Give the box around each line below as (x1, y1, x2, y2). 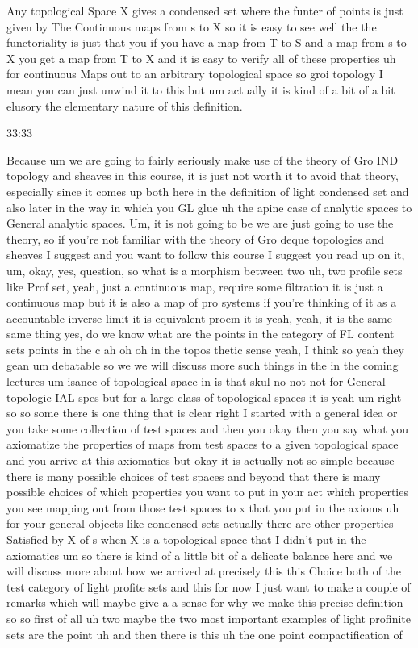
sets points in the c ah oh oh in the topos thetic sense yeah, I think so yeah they (6, 341, 404, 357)
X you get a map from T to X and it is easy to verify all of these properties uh (6, 49, 396, 66)
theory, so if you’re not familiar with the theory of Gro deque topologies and (6, 230, 384, 247)
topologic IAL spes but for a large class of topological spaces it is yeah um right (6, 388, 402, 405)
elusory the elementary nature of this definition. (6, 97, 243, 114)
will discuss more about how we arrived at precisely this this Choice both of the (6, 562, 402, 579)
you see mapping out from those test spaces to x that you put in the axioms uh (6, 499, 399, 516)
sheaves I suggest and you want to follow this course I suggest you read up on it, (6, 246, 405, 263)
